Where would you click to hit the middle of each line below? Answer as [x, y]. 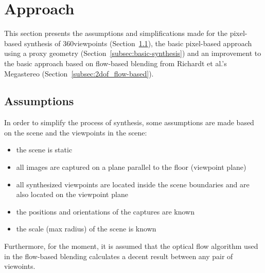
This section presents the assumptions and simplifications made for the [116, 33]
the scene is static [44, 150]
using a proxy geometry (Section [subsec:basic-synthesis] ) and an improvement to [133, 53]
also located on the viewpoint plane [72, 194]
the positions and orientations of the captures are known [105, 211]
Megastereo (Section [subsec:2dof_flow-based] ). [79, 73]
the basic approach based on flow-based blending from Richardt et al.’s [116, 63]
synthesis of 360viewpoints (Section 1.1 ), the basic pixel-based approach [138, 43]
